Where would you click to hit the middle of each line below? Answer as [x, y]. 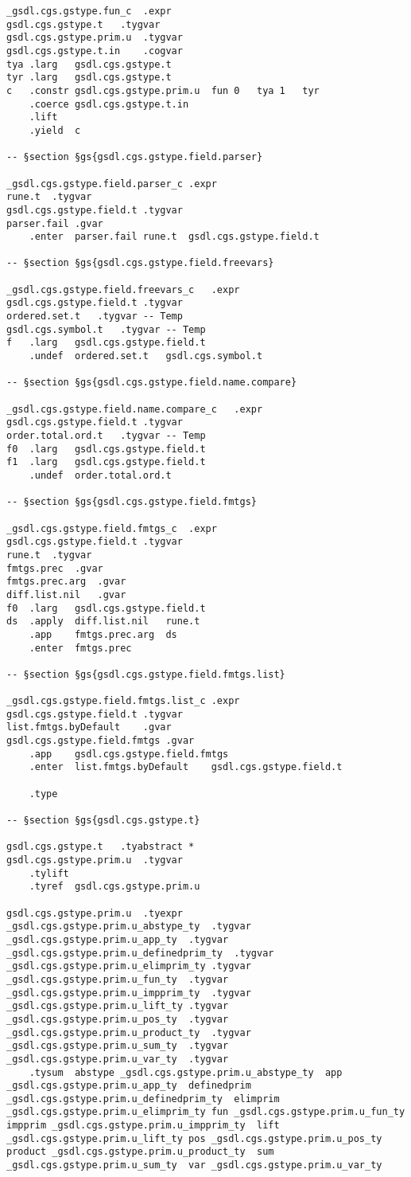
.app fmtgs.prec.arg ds [103, 634]
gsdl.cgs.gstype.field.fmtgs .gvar [101, 741]
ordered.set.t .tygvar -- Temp [95, 317]
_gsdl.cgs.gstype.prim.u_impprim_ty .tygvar [129, 993]
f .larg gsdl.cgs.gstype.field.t [106, 343]
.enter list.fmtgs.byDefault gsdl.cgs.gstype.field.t [186, 767]
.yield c [55, 130]
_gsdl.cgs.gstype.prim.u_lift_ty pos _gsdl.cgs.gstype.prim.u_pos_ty [194, 1138]
